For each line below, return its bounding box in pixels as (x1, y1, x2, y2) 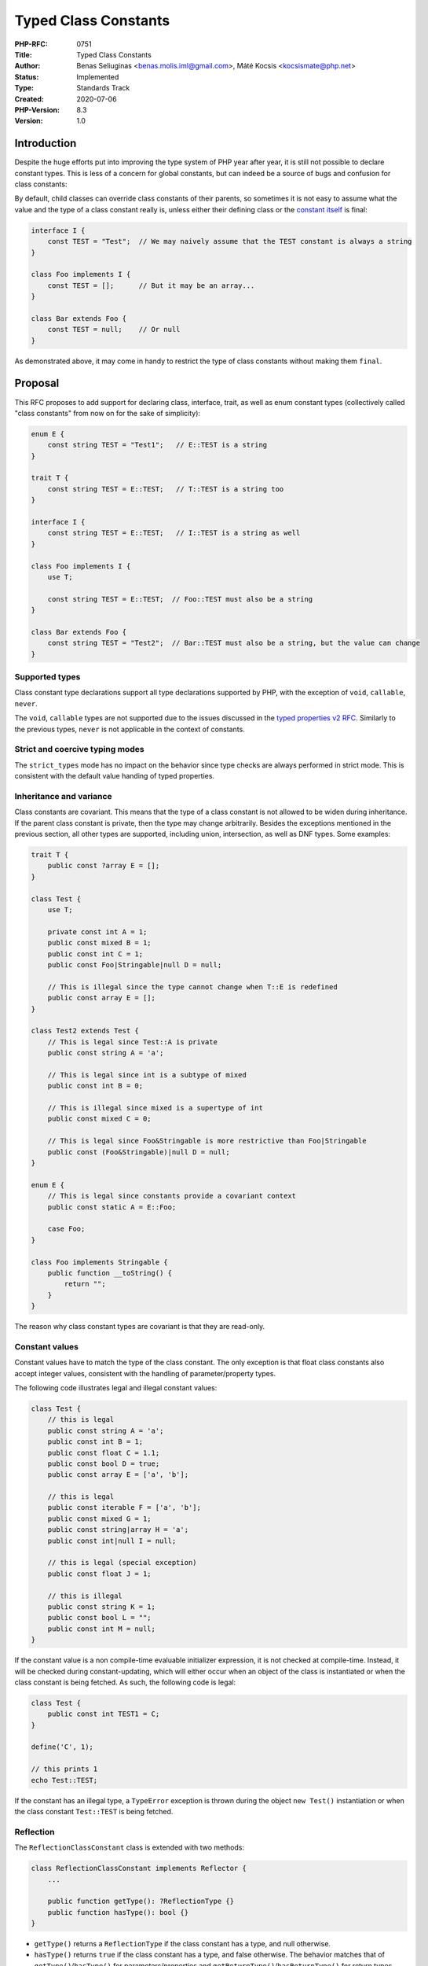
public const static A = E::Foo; (47, 1202, 177, 1211)
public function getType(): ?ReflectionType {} (47, 1897, 235, 1906)
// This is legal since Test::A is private (47, 1037, 218, 1046)
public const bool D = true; (47, 1459, 160, 1468)
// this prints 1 (31, 1765, 98, 1773)
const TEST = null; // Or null (47, 325, 181, 334)
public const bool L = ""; (47, 1613, 152, 1622)
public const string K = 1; (47, 1603, 156, 1611)
